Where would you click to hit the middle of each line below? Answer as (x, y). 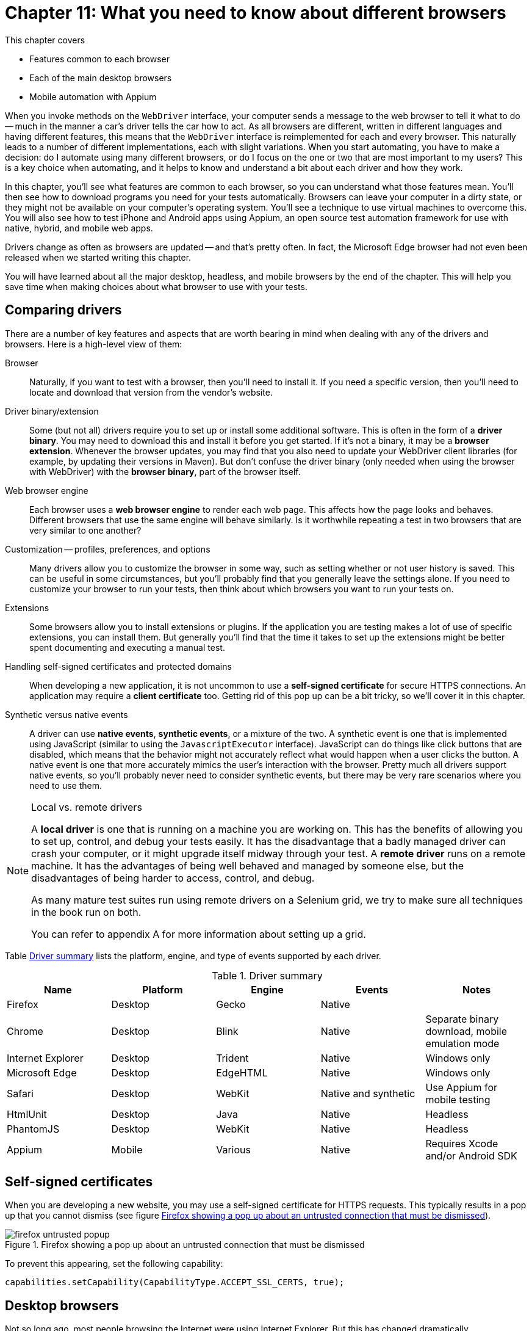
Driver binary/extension (52, 411)
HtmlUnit (27, 1114)
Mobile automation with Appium (93, 96)
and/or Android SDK (471, 1155)
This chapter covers (45, 40)
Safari (20, 1093)
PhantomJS (33, 1129)
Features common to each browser (99, 59)
